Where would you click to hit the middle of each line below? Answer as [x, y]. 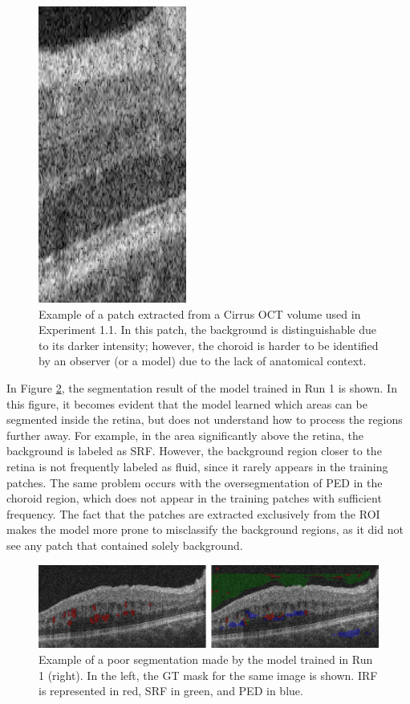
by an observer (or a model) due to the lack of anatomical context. [203, 361]
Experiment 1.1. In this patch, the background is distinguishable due [208, 330]
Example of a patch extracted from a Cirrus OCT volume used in [200, 313]
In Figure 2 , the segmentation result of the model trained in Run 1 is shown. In [202, 387]
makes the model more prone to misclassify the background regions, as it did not [205, 529]
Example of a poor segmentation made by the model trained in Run [206, 659]
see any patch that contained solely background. [125, 545]
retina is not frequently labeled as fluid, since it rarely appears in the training [197, 466]
